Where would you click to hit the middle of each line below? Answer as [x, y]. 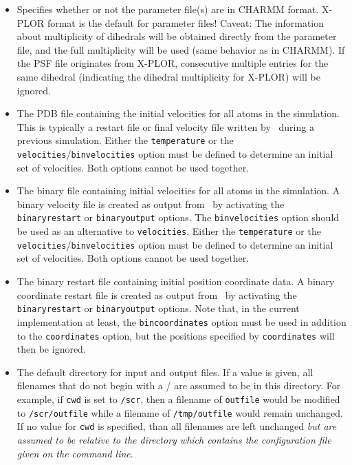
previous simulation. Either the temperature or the [125, 140]
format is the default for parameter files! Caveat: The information [186, 22]
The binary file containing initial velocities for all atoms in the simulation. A [178, 190]
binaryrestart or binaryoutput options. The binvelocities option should [178, 217]
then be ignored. [51, 349]
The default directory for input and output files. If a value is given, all [165, 372]
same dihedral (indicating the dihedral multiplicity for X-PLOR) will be [168, 76]
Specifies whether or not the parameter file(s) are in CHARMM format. [168, 9]
